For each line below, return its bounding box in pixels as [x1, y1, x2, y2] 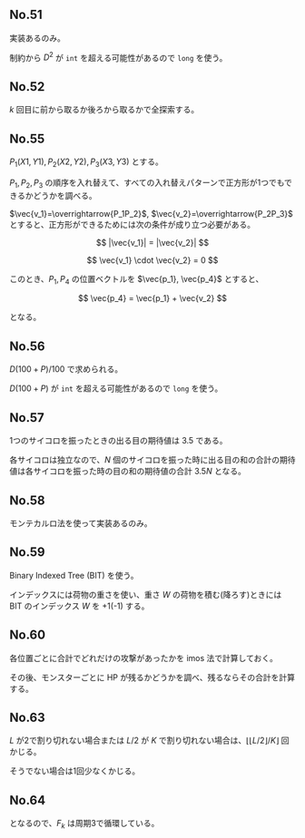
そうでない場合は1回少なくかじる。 [9, 765, 141, 776]
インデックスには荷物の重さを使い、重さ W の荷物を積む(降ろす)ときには [9, 589, 282, 599]
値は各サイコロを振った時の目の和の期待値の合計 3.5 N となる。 [9, 466, 247, 477]
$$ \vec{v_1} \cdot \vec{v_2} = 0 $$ [86, 254, 219, 266]
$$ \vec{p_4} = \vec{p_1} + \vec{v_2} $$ [77, 293, 228, 304]
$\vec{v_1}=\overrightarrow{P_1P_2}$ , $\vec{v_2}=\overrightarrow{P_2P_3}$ [9, 208, 293, 219]
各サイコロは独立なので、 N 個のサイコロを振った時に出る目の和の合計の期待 [9, 454, 296, 465]
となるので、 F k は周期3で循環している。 [9, 818, 160, 831]
